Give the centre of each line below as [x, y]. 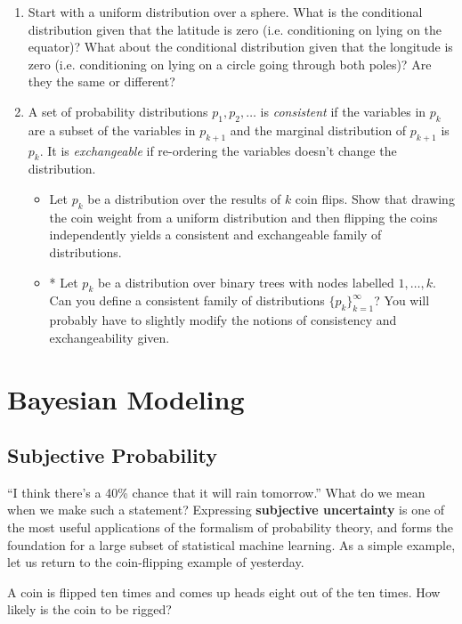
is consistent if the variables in [343, 111]
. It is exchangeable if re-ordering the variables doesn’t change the [218, 150]
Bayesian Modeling [126, 398]
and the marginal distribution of [318, 130]
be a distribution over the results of [184, 198]
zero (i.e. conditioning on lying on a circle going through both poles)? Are [230, 64]
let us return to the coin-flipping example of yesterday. [156, 562]
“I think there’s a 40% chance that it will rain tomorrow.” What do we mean [216, 492]
